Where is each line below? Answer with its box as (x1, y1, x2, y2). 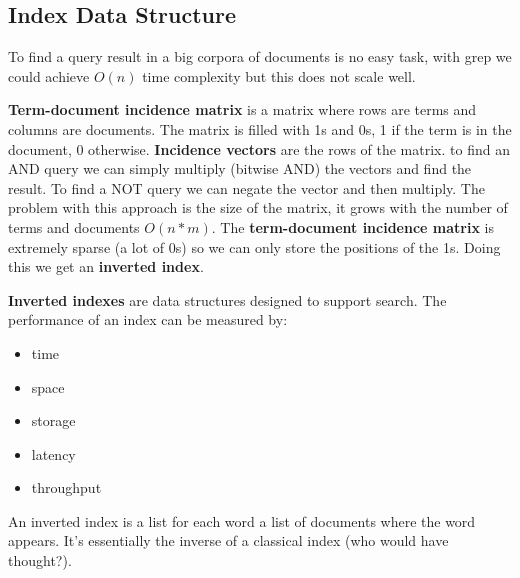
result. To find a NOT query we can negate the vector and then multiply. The (8, 177, 485, 198)
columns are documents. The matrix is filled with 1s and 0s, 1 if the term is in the (8, 118, 512, 139)
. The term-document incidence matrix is (211, 216, 495, 237)
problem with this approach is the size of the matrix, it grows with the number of (8, 197, 508, 218)
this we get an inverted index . (8, 256, 204, 277)
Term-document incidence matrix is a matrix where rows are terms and (8, 99, 477, 120)
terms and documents (8, 216, 140, 237)
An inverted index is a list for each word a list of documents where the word (8, 510, 476, 531)
